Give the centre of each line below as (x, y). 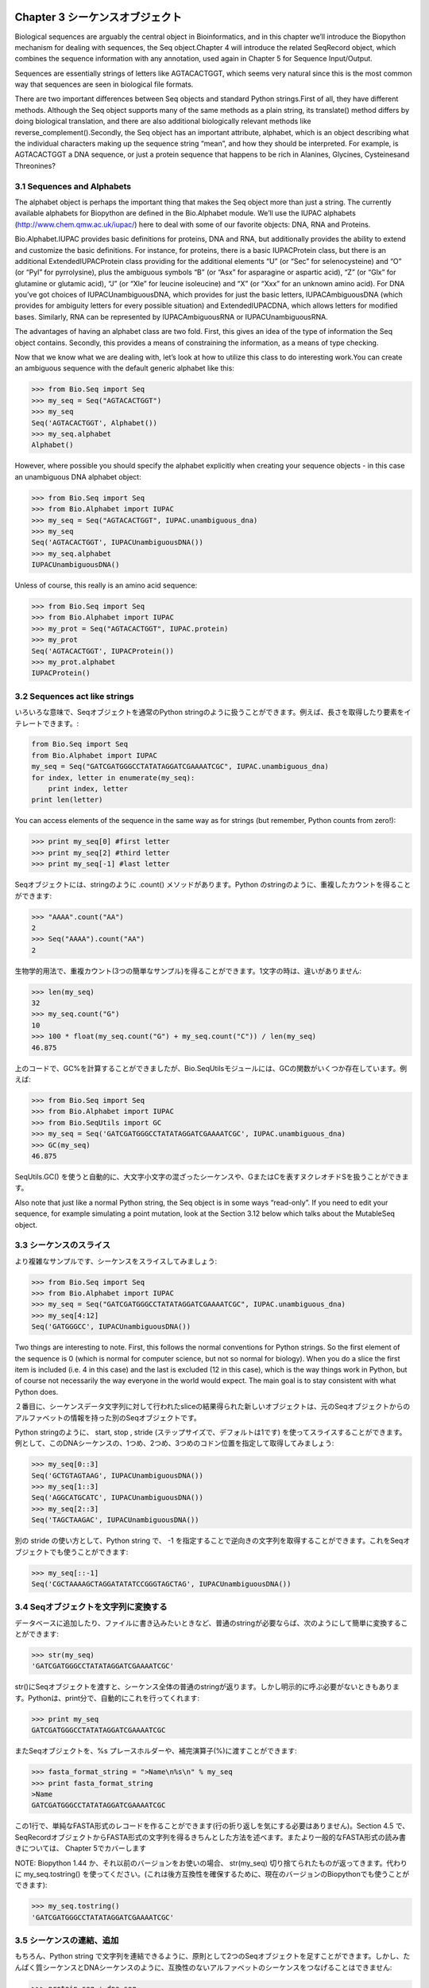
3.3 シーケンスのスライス (63, 1245)
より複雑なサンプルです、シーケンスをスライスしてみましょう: (116, 1261)
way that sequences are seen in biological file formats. (104, 84)
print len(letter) (67, 800)
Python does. (37, 1392)
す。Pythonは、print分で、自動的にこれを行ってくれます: (107, 1698)
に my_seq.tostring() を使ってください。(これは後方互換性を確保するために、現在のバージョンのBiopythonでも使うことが (212, 1873)
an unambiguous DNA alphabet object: (78, 476)
